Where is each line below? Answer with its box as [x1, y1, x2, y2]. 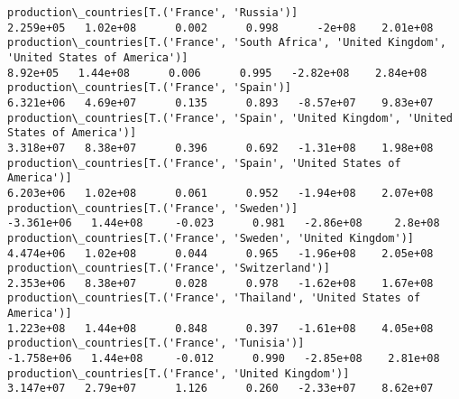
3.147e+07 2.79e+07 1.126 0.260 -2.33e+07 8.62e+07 [7, 382, 434, 395]
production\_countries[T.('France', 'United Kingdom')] [7, 367, 350, 380]
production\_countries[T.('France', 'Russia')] [7, 6, 298, 19]
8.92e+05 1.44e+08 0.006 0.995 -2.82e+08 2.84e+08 [7, 66, 427, 79]
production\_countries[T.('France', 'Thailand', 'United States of [7, 292, 421, 305]
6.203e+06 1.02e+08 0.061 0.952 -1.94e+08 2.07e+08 [7, 186, 434, 199]
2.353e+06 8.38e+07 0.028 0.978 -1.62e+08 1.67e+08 [7, 276, 434, 290]
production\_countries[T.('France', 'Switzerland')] [7, 262, 330, 275]
